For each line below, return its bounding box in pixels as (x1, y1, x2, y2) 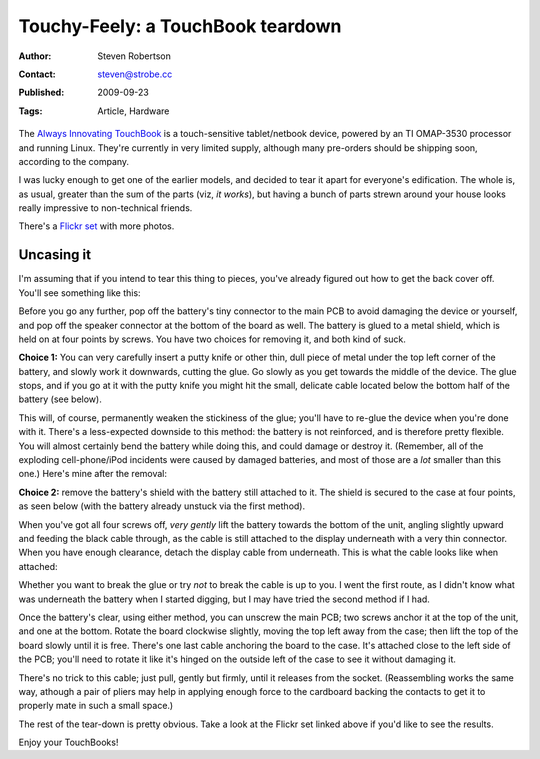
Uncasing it (18, 246, 92, 264)
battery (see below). (18, 393, 102, 405)
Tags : (18, 105, 43, 117)
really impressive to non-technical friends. (18, 202, 193, 214)
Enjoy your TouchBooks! (18, 736, 119, 749)
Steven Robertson (97, 50, 172, 62)
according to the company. (18, 155, 130, 167)
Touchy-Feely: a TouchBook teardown (18, 15, 342, 37)
